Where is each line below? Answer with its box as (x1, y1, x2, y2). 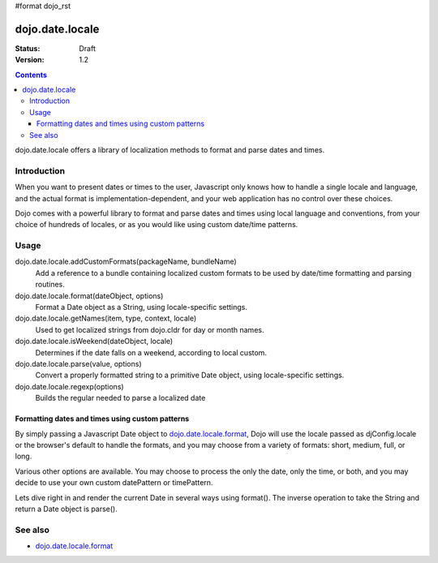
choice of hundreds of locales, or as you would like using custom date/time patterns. (15, 220, 298, 230)
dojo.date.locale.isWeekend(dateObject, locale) (15, 337, 174, 346)
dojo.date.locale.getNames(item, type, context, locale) (15, 313, 197, 324)
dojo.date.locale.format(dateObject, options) (15, 290, 164, 300)
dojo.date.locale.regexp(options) (15, 381, 125, 391)
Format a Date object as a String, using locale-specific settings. (35, 303, 247, 312)
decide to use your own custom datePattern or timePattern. (15, 478, 213, 488)
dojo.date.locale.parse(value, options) (15, 359, 142, 368)
